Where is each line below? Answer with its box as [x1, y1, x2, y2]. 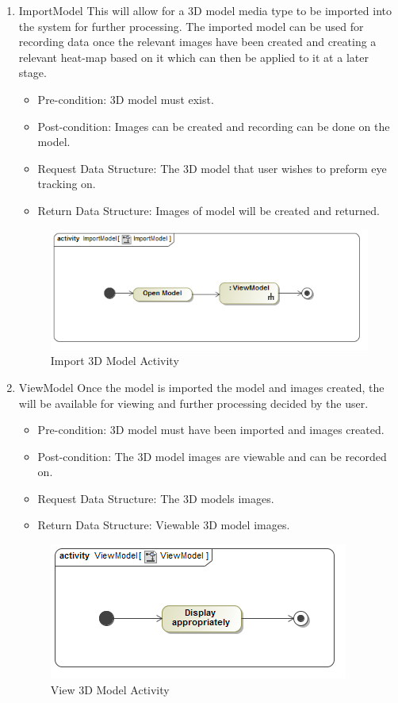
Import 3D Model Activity [50, 352, 179, 369]
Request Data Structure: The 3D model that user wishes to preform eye [37, 159, 387, 176]
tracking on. [37, 175, 96, 192]
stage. [18, 64, 47, 81]
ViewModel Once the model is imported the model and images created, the [18, 378, 385, 395]
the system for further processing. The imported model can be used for [18, 17, 364, 34]
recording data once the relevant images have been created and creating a [18, 33, 377, 50]
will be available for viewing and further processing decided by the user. [18, 394, 369, 411]
